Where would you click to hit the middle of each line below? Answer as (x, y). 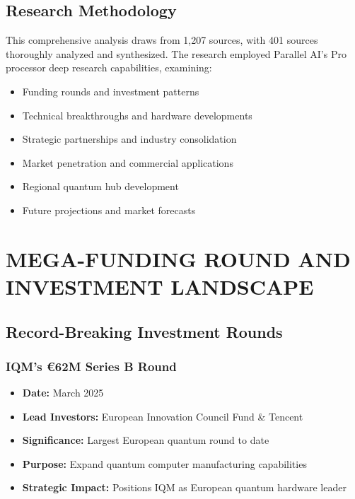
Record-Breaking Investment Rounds (144, 331)
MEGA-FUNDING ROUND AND (178, 258)
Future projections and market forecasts (109, 210)
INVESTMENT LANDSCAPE (160, 286)
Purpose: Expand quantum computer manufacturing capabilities (164, 463)
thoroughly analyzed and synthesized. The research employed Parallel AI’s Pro (176, 53)
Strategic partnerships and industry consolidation (129, 139)
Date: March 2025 (63, 393)
